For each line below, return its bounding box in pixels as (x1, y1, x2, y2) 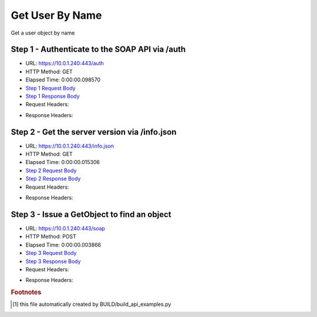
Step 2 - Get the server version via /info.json (11, 127, 177, 137)
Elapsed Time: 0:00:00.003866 (25, 241, 102, 248)
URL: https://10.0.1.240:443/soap (25, 224, 106, 231)
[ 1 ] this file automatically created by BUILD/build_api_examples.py (12, 301, 171, 308)
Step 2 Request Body (25, 167, 77, 174)
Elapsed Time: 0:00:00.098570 (25, 76, 101, 83)
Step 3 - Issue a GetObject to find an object (11, 209, 171, 219)
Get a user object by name (11, 29, 75, 36)
